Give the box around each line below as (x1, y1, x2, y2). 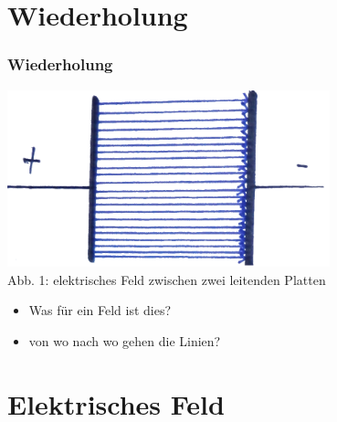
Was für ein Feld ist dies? (28, 301, 172, 320)
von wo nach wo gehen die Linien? (28, 331, 221, 350)
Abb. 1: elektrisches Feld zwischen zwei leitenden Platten (7, 269, 326, 289)
